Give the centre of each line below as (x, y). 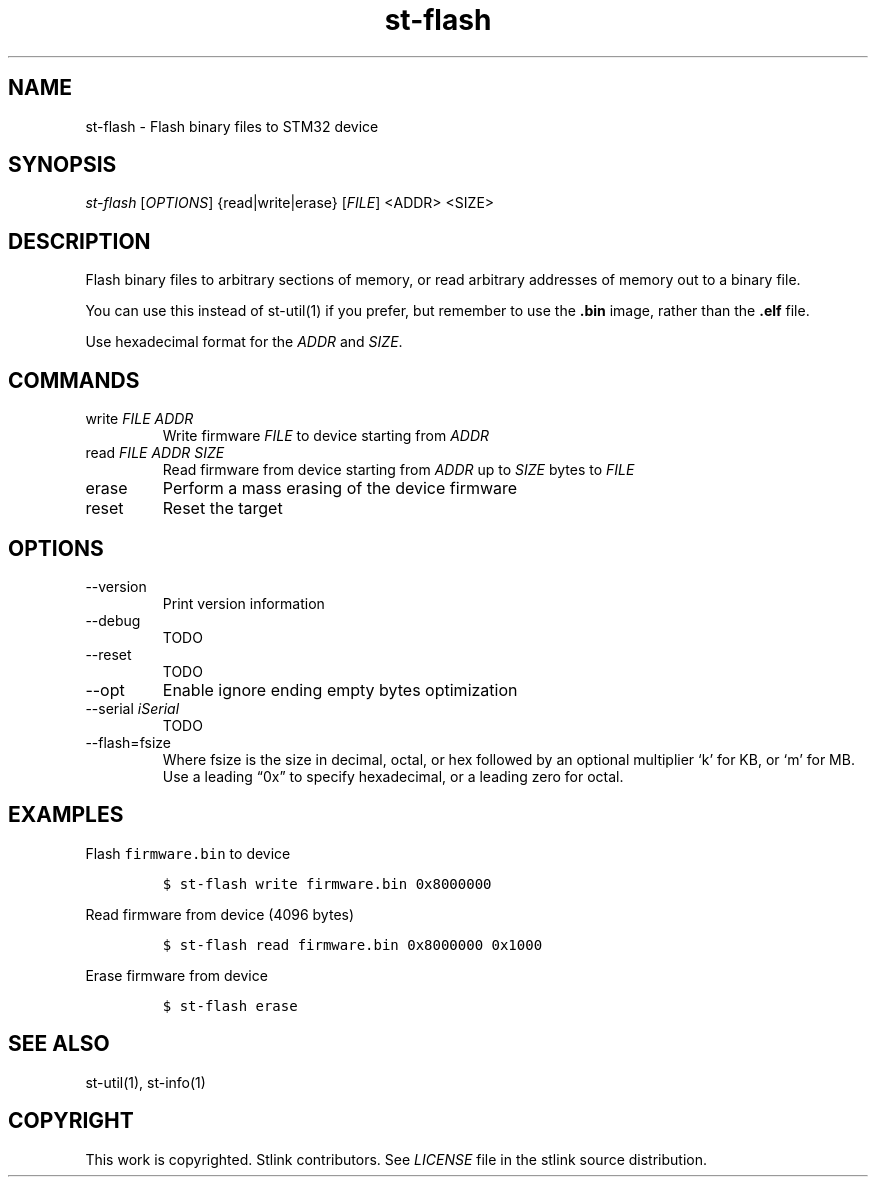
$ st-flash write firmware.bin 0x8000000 (327, 883)
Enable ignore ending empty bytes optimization (340, 689)
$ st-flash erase (230, 1005)
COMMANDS (74, 380)
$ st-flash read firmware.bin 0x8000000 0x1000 (352, 944)
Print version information (243, 603)
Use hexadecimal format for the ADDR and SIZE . (244, 342)
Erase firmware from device (176, 975)
